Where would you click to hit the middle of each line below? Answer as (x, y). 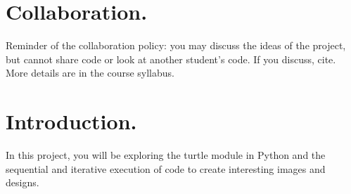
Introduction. (71, 121)
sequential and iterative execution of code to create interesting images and (166, 168)
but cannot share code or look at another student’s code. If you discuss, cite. (171, 59)
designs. (23, 182)
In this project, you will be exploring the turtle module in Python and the (166, 155)
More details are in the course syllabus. (90, 73)
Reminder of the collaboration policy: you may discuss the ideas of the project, (176, 45)
